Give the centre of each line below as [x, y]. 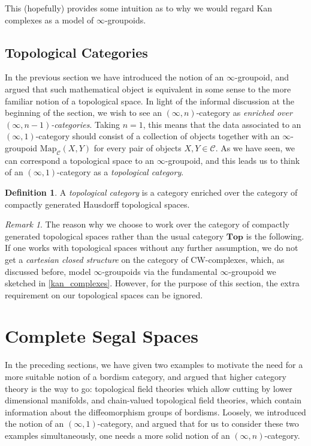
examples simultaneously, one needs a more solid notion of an [117, 435]
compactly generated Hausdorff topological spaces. [97, 204]
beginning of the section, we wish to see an [83, 113]
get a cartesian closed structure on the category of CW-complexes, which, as [145, 259]
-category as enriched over [244, 113]
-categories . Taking [86, 124]
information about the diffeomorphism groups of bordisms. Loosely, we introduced [155, 411]
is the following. [275, 236]
